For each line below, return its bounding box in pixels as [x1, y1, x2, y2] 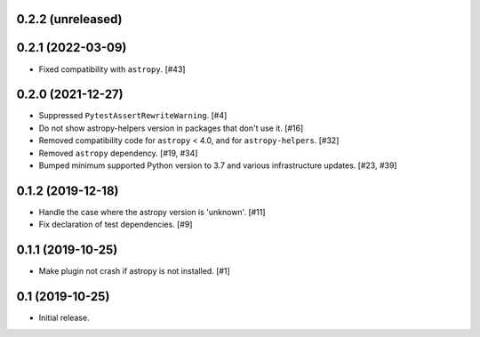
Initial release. [38, 312, 90, 324]
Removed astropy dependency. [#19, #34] [38, 148, 198, 158]
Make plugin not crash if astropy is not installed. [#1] [38, 266, 230, 277]
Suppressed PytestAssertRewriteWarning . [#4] [38, 110, 228, 121]
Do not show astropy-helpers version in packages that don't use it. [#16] [38, 123, 304, 133]
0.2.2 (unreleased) [16, 12, 124, 27]
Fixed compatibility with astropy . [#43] [38, 63, 186, 75]
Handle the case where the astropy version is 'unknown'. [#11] [38, 206, 266, 217]
